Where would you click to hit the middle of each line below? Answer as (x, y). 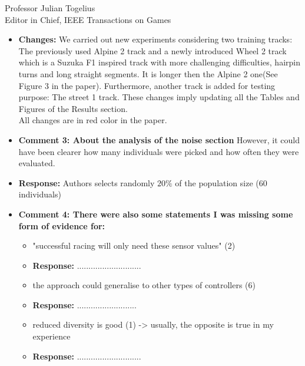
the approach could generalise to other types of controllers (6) (144, 285)
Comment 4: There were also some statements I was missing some (156, 214)
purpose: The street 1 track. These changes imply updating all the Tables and (159, 97)
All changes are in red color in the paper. (93, 120)
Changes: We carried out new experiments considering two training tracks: (155, 39)
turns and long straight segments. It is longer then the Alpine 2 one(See (148, 73)
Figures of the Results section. (73, 108)
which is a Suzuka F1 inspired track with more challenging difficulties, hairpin (159, 62)
